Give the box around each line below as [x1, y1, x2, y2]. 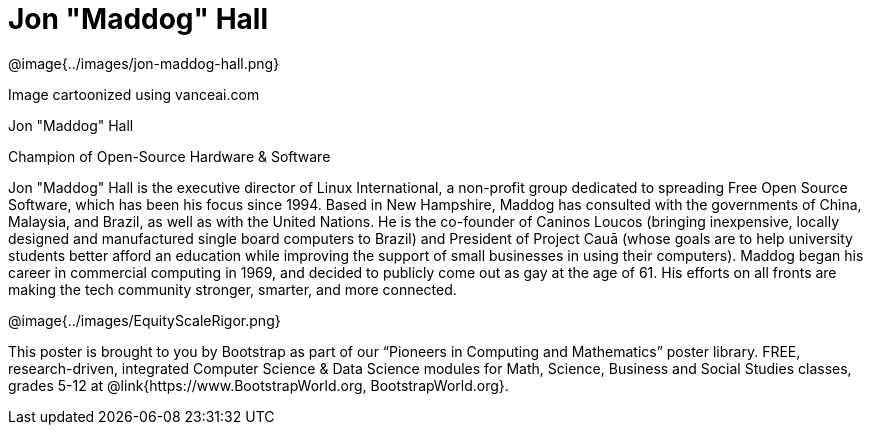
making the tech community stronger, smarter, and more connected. [8, 280, 457, 298]
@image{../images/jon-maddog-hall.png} [8, 54, 280, 72]
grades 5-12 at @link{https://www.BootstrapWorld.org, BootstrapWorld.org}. [8, 376, 509, 394]
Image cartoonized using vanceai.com [8, 85, 260, 103]
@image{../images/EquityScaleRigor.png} [8, 311, 281, 329]
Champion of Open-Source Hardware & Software [8, 147, 331, 165]
